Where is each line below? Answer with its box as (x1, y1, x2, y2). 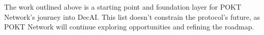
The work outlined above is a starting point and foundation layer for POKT (4, 2, 242, 12)
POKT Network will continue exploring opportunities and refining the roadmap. (4, 21, 254, 32)
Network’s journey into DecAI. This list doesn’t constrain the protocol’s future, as (4, 11, 260, 22)
